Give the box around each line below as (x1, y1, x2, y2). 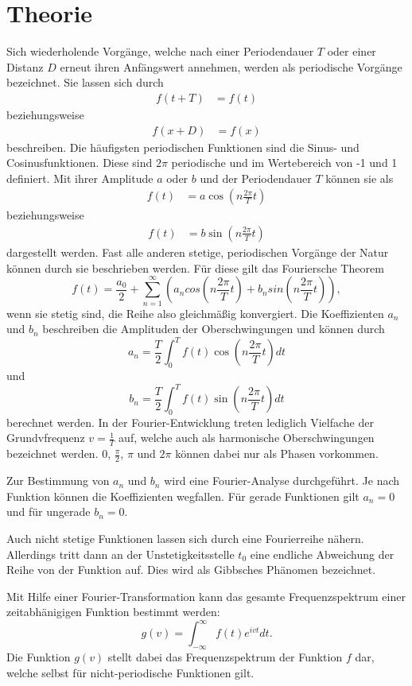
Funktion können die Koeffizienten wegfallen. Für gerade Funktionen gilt (6, 487, 360, 504)
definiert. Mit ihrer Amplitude (6, 169, 154, 186)
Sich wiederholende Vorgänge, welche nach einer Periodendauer (6, 43, 314, 60)
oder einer (327, 43, 376, 60)
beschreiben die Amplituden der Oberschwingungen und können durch (42, 320, 385, 337)
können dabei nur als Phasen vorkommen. (175, 445, 379, 462)
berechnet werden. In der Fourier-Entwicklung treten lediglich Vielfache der (6, 413, 374, 430)
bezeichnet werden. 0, (6, 445, 111, 462)
